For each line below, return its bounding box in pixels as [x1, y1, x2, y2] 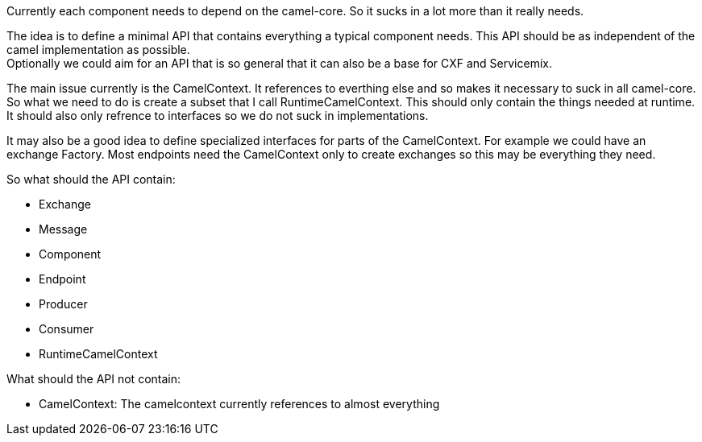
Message [39, 222, 88, 236]
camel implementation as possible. [6, 43, 190, 56]
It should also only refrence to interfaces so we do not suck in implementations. [6, 109, 429, 122]
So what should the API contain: [6, 172, 176, 186]
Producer [39, 297, 88, 311]
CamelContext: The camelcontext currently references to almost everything [39, 397, 440, 411]
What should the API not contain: [6, 372, 181, 386]
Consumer [39, 322, 94, 336]
